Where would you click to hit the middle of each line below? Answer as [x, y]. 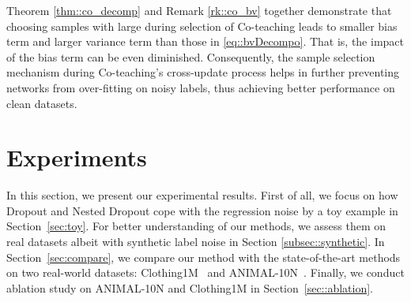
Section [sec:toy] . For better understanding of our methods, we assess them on [196, 226]
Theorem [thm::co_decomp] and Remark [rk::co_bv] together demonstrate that [199, 10]
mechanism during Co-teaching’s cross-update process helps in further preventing [203, 72]
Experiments [77, 157]
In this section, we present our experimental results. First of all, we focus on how [202, 195]
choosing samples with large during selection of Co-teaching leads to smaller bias [202, 26]
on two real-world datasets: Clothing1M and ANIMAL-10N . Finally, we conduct [205, 272]
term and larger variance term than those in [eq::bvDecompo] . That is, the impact [205, 41]
